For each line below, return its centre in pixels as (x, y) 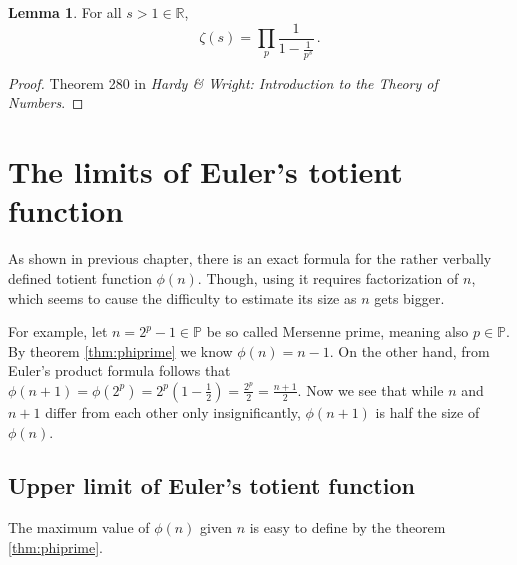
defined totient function (80, 277)
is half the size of (427, 411)
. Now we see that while (370, 389)
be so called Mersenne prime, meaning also (337, 331)
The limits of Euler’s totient (205, 171)
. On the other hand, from (409, 350)
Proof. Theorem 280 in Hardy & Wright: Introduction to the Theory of (223, 82)
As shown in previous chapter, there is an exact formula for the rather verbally (250, 258)
